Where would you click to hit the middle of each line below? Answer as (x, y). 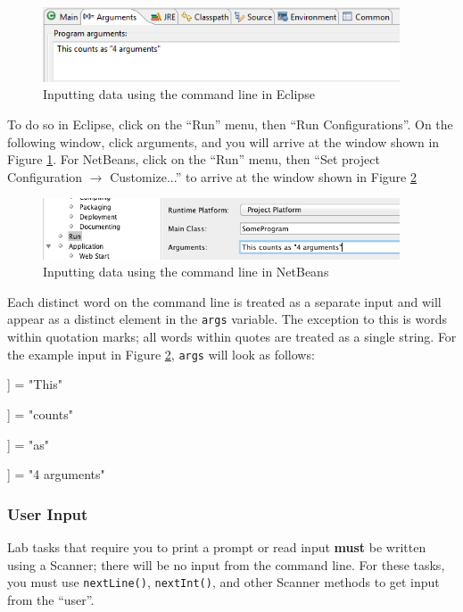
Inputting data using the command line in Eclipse (179, 94)
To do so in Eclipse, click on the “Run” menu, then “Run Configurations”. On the (230, 124)
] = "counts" (40, 414)
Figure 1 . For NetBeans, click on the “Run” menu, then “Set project (194, 159)
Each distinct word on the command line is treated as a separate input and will (224, 301)
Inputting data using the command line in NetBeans (186, 272)
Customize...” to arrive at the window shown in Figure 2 (263, 176)
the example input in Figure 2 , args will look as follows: (161, 354)
